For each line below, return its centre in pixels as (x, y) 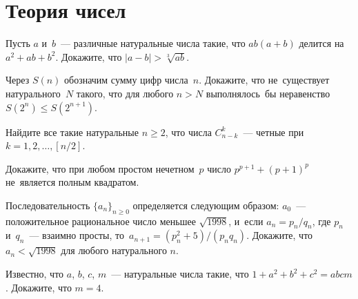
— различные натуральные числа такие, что (153, 43)
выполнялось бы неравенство (268, 93)
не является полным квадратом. (72, 182)
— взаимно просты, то (77, 235)
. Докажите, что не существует (264, 80)
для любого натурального (114, 250)
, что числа (188, 132)
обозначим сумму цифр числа (126, 80)
